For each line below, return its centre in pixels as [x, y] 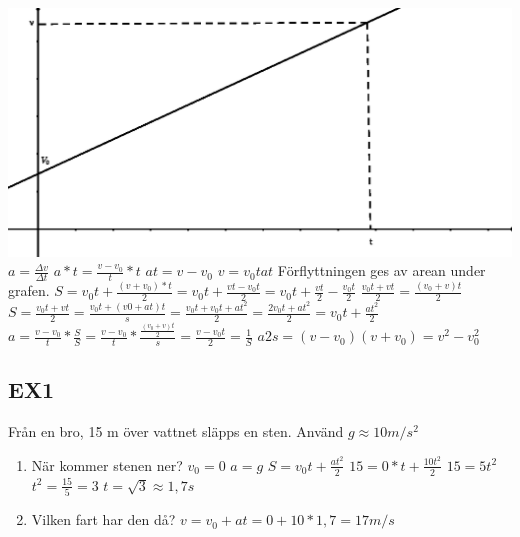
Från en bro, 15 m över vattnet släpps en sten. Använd [176, 431]
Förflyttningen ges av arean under [381, 270]
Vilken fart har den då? [103, 519]
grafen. [29, 290]
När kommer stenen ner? [107, 464]
